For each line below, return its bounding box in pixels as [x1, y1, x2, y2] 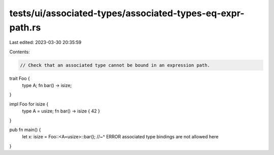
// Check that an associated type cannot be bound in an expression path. [20, 62, 211, 68]
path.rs [9, 22, 41, 33]
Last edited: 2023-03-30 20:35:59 [9, 40, 82, 46]
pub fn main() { [9, 127, 41, 133]
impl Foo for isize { [9, 101, 49, 107]
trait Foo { [9, 75, 30, 81]
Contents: [9, 49, 30, 55]
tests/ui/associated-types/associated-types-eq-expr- [9, 8, 245, 19]
